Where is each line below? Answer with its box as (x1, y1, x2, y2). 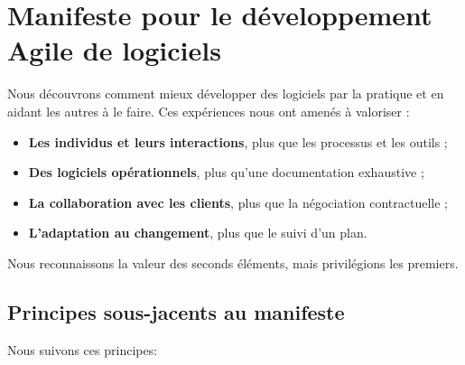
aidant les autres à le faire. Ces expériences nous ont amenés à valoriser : (7, 101, 410, 120)
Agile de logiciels (7, 32, 221, 69)
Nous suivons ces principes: (7, 340, 158, 359)
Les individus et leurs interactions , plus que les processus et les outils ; (28, 132, 448, 151)
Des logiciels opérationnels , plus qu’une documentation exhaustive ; (28, 163, 424, 182)
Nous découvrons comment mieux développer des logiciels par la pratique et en (7, 84, 444, 103)
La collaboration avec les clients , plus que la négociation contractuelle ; (28, 192, 448, 211)
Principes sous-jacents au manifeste (7, 297, 345, 325)
